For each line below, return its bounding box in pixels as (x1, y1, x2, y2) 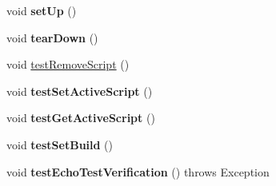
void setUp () (6, 2, 77, 18)
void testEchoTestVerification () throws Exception (6, 163, 270, 180)
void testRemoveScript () (6, 56, 130, 73)
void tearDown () (6, 29, 98, 46)
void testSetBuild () (6, 136, 114, 152)
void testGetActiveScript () (6, 109, 155, 126)
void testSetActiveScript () (6, 82, 153, 99)
